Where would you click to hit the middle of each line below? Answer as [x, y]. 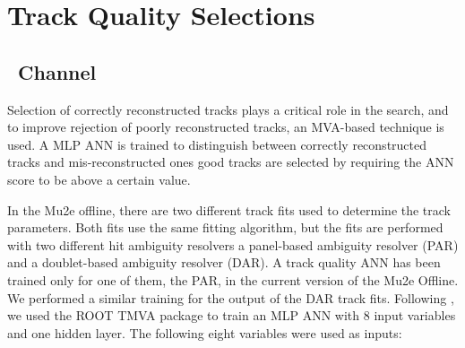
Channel [57, 71]
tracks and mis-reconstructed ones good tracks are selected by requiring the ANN [231, 162]
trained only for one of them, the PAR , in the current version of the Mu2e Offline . [233, 279]
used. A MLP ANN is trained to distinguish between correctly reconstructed [217, 144]
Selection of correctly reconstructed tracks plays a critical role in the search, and [228, 109]
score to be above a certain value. [99, 179]
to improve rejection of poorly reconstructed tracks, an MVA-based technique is [226, 127]
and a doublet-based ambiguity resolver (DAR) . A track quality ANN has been [224, 262]
